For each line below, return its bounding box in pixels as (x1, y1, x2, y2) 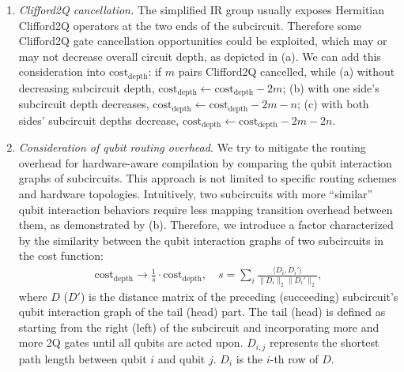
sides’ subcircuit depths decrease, (18, 111, 179, 128)
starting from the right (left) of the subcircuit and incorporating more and (18, 318, 379, 335)
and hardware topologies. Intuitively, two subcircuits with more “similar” (18, 185, 373, 201)
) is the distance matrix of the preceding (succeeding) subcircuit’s (80, 287, 398, 304)
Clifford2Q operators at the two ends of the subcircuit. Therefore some (18, 17, 362, 33)
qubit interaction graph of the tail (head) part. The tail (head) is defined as (18, 303, 386, 320)
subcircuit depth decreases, (18, 96, 149, 112)
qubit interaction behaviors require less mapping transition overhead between (18, 201, 393, 217)
